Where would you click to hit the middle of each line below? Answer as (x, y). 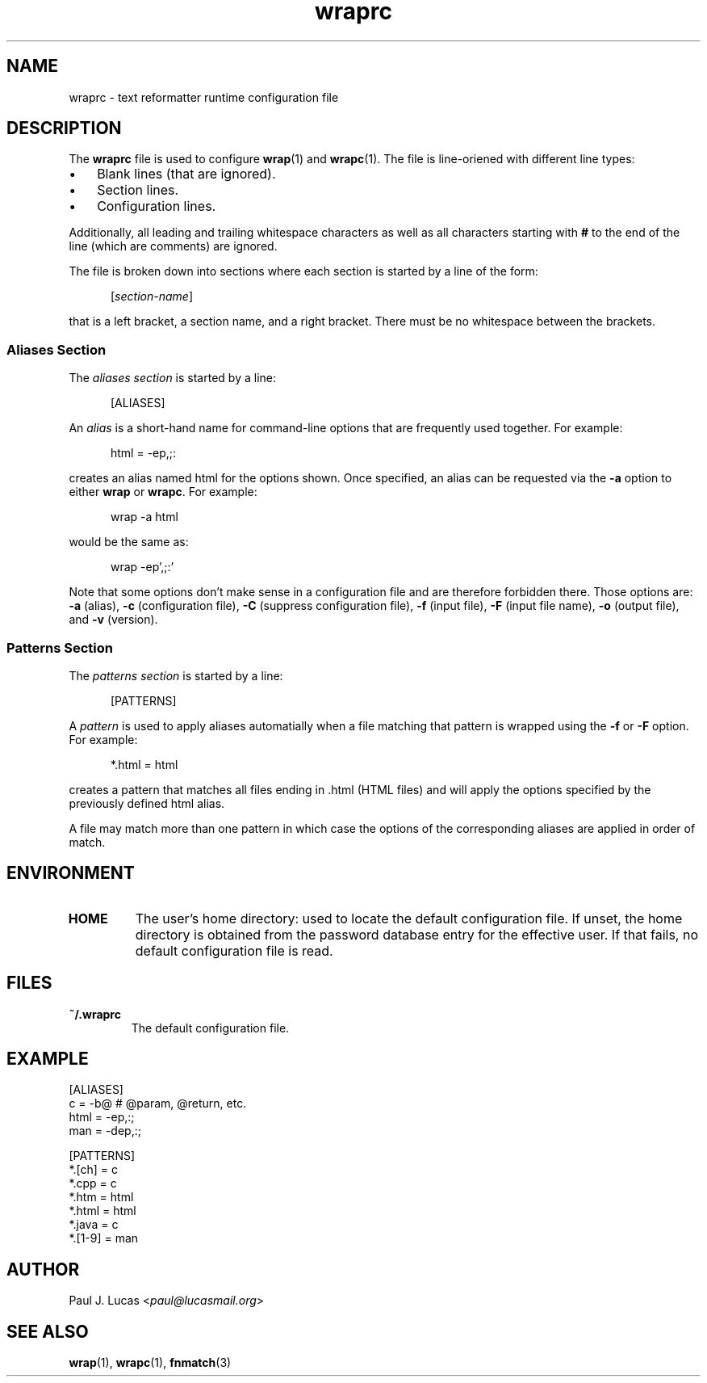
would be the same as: (129, 542)
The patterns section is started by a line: (176, 675)
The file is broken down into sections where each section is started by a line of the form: (303, 271)
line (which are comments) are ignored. (173, 246)
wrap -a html (144, 517)
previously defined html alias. (147, 803)
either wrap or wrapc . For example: (163, 492)
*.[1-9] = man (104, 1238)
